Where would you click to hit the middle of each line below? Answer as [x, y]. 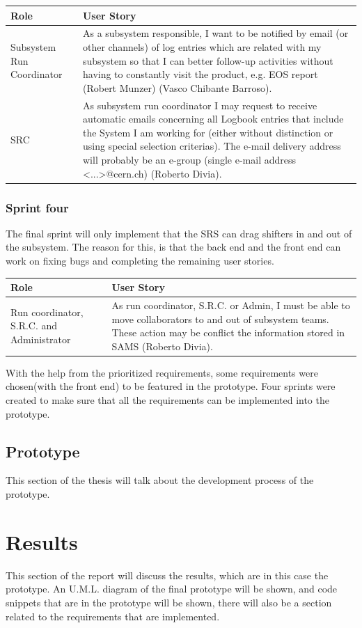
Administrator [41, 339]
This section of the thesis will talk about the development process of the [160, 480]
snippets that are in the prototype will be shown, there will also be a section [169, 602]
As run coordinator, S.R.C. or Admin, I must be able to [231, 305]
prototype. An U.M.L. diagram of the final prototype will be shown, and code [172, 589]
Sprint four [37, 207]
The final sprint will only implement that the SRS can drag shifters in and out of [179, 233]
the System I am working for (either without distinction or [208, 132]
